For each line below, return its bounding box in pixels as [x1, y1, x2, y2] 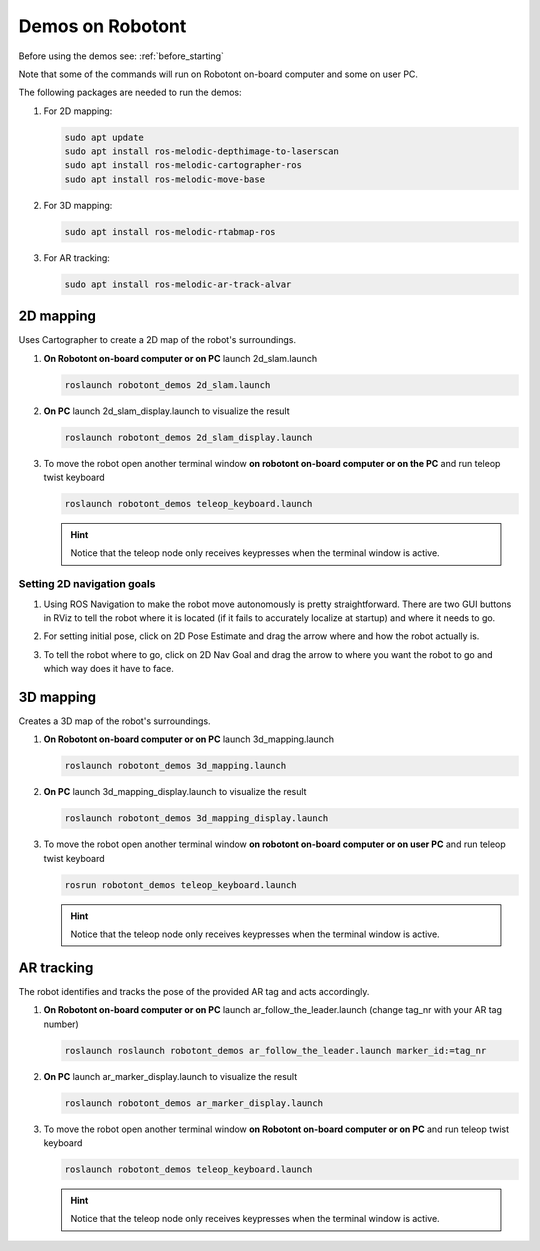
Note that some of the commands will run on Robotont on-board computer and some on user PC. [18, 68, 419, 80]
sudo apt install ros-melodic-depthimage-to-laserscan [64, 146, 339, 157]
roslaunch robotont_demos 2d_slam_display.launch [64, 431, 313, 443]
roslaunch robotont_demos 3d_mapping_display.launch [64, 813, 329, 824]
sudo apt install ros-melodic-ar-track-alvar [64, 278, 292, 290]
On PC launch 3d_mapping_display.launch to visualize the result [43, 786, 307, 798]
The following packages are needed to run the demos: [18, 86, 242, 99]
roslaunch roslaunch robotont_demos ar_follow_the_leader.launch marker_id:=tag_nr [64, 1045, 487, 1056]
